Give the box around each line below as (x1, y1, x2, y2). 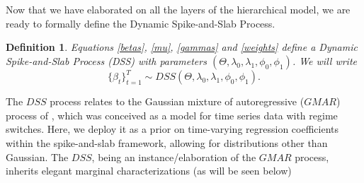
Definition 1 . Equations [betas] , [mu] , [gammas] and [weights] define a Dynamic (6, 40, 358, 54)
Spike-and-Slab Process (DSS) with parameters (6, 53, 207, 68)
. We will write (292, 53, 357, 68)
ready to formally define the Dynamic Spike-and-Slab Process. (6, 16, 275, 30)
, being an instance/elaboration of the (91, 149, 256, 164)
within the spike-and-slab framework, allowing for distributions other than (6, 136, 328, 150)
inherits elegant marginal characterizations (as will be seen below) (6, 163, 292, 178)
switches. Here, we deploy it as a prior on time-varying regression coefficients (6, 122, 339, 136)
